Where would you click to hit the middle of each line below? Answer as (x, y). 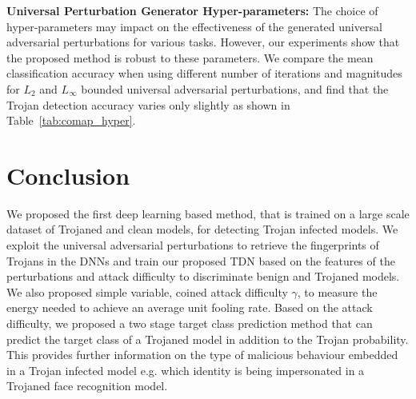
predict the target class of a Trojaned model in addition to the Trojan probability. (208, 339)
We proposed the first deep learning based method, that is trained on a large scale (208, 213)
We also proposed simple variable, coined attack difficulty (147, 291)
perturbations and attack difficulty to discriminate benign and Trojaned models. (203, 276)
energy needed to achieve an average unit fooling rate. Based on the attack (190, 307)
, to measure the (337, 291)
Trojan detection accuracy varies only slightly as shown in (148, 104)
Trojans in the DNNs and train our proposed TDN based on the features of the (201, 260)
